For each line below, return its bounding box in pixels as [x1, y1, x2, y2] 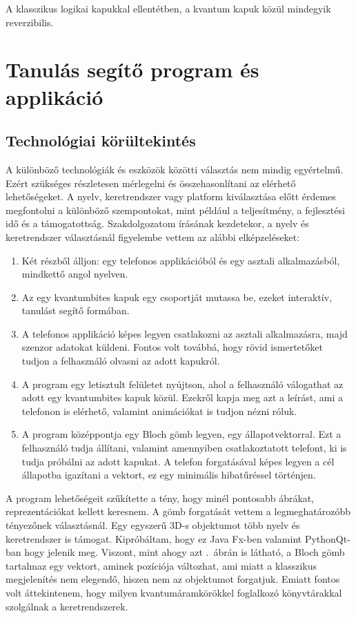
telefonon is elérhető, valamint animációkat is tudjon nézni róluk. [21, 403, 297, 418]
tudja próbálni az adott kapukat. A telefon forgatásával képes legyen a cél [21, 454, 335, 468]
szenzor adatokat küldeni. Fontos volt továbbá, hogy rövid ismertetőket [21, 340, 323, 354]
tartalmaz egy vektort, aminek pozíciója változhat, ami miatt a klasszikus [6, 558, 317, 572]
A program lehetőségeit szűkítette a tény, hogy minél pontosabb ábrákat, [6, 490, 315, 505]
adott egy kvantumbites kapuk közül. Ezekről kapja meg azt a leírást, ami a [21, 390, 343, 405]
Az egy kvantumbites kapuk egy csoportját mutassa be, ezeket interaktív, [21, 289, 332, 304]
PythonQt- [304, 531, 350, 545]
